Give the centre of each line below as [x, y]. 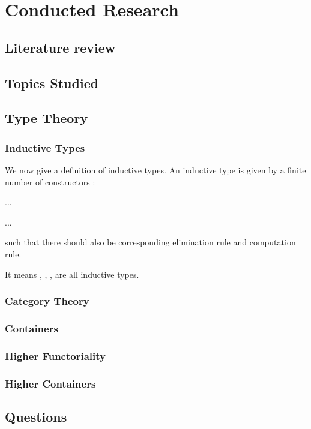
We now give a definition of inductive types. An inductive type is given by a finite [155, 169]
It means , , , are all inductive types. [72, 274]
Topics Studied [52, 82]
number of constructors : [50, 181]
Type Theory [47, 118]
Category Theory [47, 301]
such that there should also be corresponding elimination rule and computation [150, 242]
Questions [36, 416]
